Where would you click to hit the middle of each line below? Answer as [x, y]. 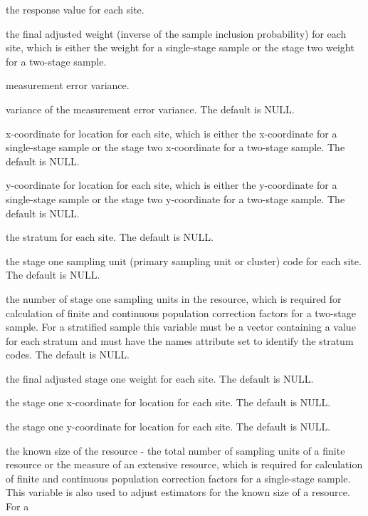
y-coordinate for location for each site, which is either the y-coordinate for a [172, 185]
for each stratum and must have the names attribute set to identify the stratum [180, 340]
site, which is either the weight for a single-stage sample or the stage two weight [180, 47]
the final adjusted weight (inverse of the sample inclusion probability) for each [176, 33]
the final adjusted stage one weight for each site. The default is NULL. [160, 378]
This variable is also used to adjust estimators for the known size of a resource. [178, 492]
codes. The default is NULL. [68, 355]
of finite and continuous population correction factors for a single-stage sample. [178, 478]
